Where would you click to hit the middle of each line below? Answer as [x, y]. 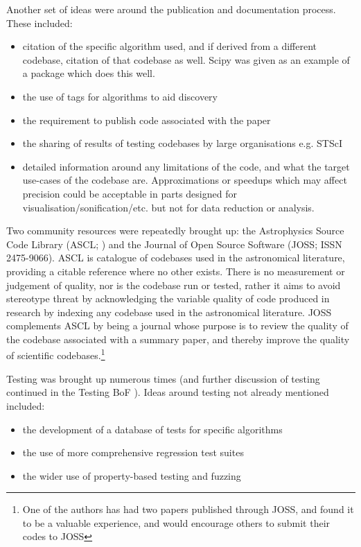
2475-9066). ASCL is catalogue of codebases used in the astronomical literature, [176, 258]
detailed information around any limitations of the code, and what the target [186, 166]
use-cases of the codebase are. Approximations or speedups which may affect [185, 180]
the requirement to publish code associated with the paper [147, 120]
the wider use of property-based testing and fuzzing [132, 475]
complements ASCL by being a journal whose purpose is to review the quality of [177, 325]
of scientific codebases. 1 [56, 354]
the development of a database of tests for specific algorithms [152, 429]
